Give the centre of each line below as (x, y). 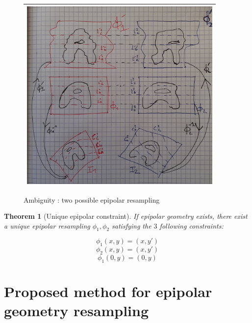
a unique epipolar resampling (47, 225)
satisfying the (132, 225)
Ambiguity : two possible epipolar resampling (92, 199)
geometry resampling (76, 311)
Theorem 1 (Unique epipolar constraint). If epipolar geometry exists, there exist (126, 216)
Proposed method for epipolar (108, 291)
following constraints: (191, 225)
